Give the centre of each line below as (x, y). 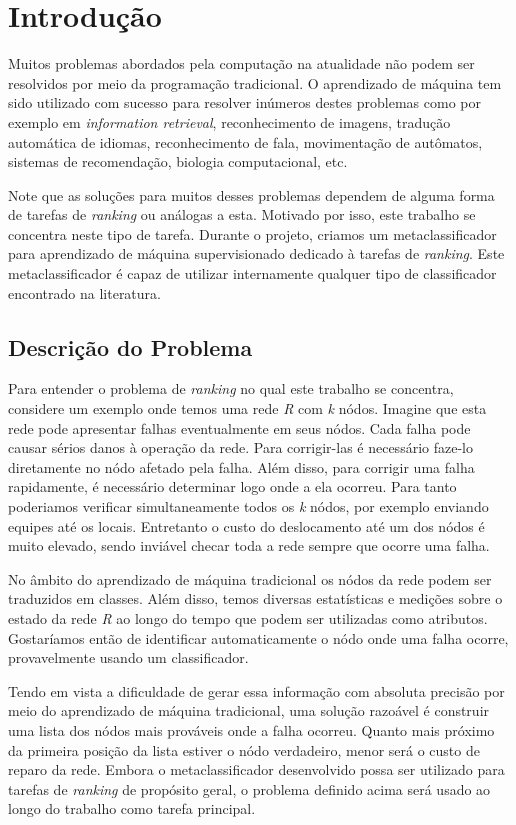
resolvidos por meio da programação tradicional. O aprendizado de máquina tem (255, 82)
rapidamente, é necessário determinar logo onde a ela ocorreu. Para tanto (232, 486)
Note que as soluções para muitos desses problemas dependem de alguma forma (251, 194)
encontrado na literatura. (84, 292)
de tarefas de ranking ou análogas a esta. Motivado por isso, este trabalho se (242, 214)
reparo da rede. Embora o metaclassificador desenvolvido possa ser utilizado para (256, 769)
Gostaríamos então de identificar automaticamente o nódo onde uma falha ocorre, (258, 637)
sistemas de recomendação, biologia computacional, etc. (178, 161)
